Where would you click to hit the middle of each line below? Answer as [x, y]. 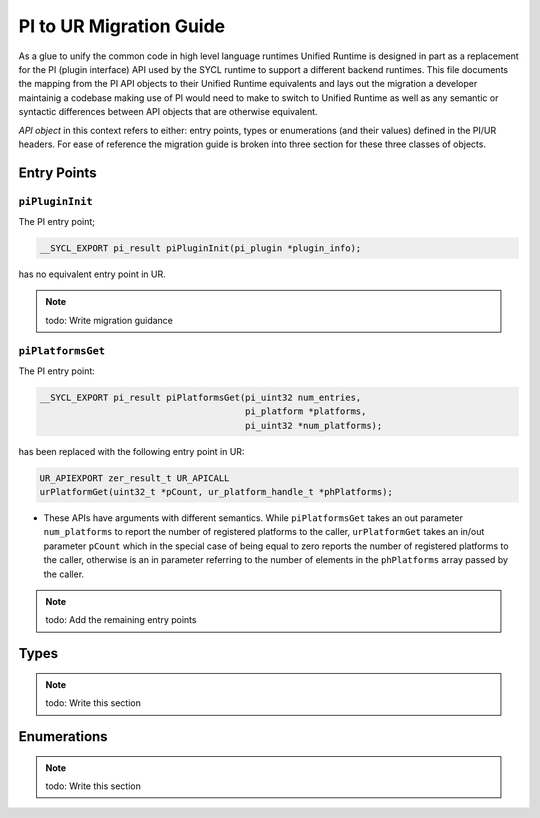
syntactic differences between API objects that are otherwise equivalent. [168, 112]
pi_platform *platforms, [306, 411]
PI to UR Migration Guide [122, 26]
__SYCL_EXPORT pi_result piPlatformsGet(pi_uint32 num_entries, [200, 397]
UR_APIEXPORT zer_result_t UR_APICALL [134, 478]
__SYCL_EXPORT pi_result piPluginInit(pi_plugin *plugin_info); [200, 248]
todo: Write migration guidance [109, 320]
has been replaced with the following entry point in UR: [131, 451]
